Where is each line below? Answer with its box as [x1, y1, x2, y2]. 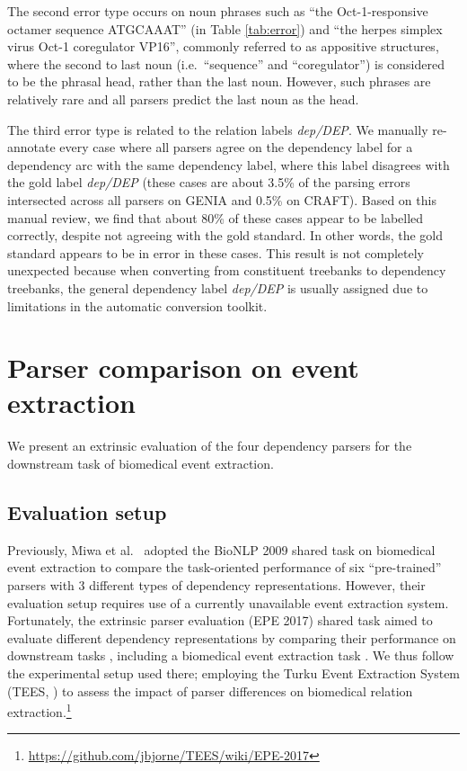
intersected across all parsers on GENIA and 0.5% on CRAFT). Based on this [7, 190, 436, 209]
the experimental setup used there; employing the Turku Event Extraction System [7, 663, 461, 682]
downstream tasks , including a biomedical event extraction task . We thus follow [7, 646, 454, 665]
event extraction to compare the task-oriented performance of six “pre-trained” [7, 558, 442, 577]
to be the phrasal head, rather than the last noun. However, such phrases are [7, 72, 431, 91]
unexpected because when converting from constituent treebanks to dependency [7, 261, 446, 280]
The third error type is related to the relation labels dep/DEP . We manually [7, 120, 428, 139]
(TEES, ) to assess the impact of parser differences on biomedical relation [7, 681, 413, 700]
